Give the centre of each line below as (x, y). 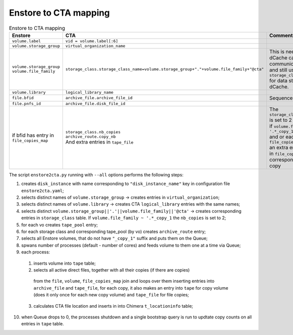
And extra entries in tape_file (99, 142)
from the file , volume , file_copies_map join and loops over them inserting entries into (124, 281)
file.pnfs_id (26, 103)
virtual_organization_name (95, 46)
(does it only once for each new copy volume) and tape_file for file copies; (111, 295)
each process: (36, 252)
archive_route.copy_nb (91, 137)
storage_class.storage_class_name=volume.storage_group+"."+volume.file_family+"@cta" (165, 69)
